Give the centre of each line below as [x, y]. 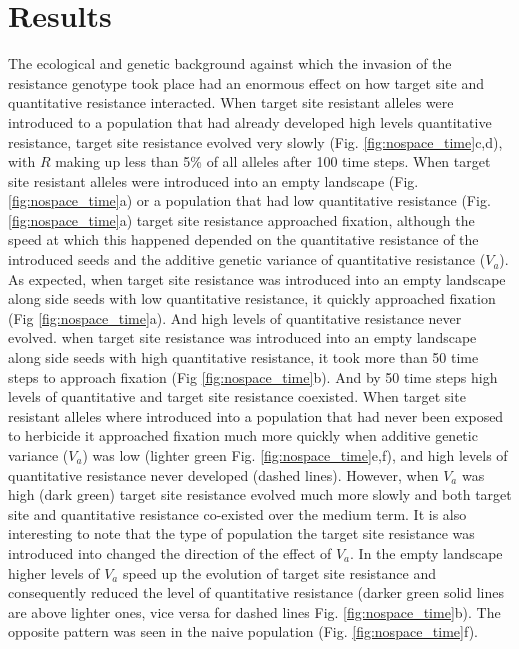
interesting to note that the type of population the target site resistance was [241, 533]
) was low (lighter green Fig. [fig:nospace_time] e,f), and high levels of [295, 455]
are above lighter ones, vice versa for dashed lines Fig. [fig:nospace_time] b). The [254, 611]
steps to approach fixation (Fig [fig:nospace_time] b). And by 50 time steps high [253, 376]
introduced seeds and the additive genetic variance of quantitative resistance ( [247, 259]
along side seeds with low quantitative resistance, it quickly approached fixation [252, 298]
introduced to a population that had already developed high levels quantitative [250, 121]
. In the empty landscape [426, 552]
